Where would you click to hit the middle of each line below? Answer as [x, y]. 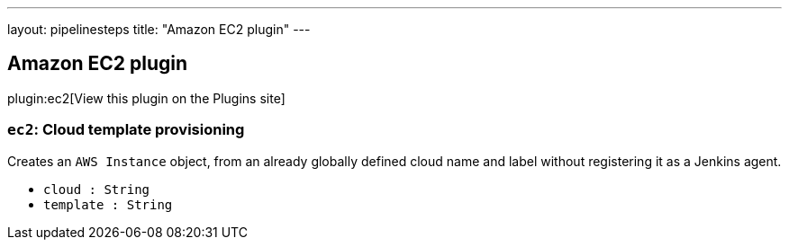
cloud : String [97, 189]
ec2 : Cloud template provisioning [126, 130]
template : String [108, 204]
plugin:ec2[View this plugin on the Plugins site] [146, 98]
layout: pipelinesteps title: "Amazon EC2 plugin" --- [159, 29]
